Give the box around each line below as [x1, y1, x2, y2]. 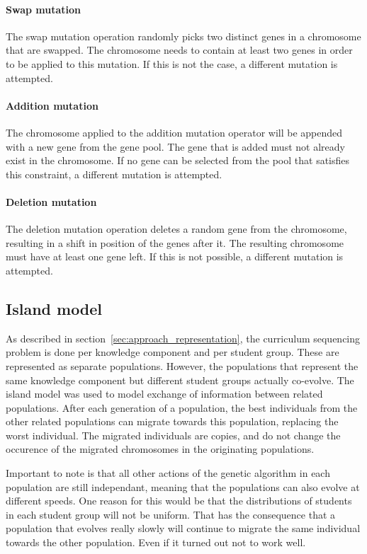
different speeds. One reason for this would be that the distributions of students [6, 493, 352, 508]
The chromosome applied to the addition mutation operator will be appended [6, 125, 343, 139]
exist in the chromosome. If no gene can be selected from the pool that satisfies [6, 153, 350, 168]
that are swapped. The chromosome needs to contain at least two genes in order [6, 42, 353, 57]
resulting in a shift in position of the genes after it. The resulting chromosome [6, 235, 344, 250]
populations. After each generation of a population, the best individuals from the [6, 400, 358, 415]
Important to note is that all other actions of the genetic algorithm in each [6, 466, 330, 480]
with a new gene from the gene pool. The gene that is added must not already [6, 139, 345, 154]
